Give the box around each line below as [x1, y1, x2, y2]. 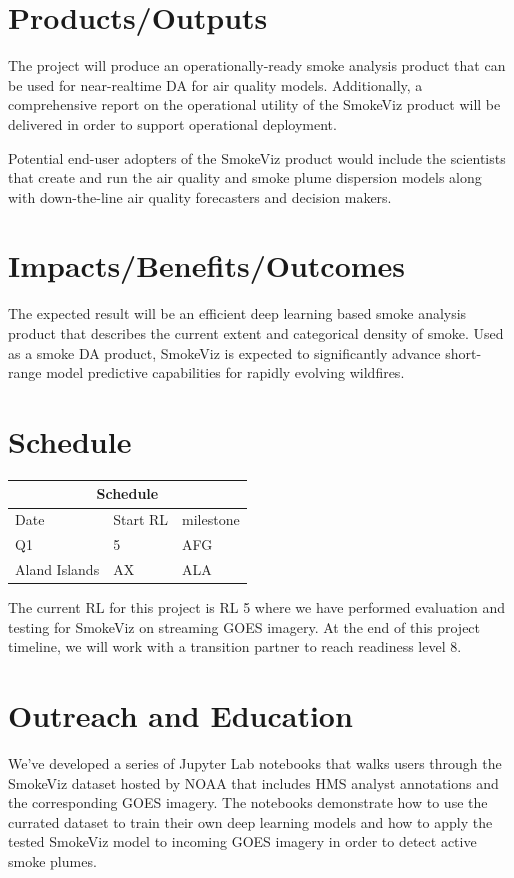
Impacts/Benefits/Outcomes [8, 245, 406, 286]
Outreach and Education [8, 695, 353, 735]
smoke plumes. [8, 850, 97, 871]
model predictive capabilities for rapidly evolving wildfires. [46, 362, 405, 383]
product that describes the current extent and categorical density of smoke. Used [8, 323, 504, 343]
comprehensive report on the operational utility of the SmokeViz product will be [8, 94, 501, 115]
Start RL [113, 509, 169, 530]
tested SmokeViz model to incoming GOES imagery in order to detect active [8, 831, 477, 852]
